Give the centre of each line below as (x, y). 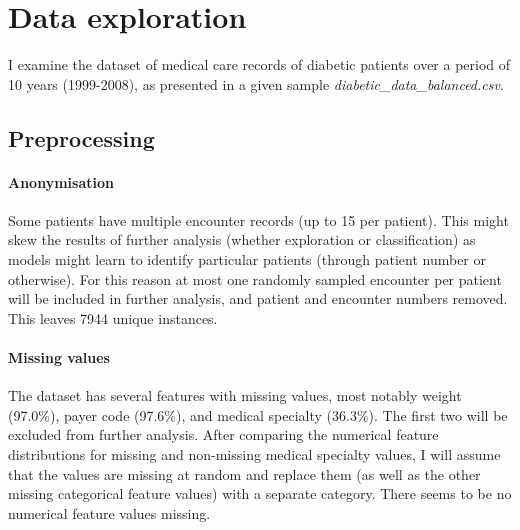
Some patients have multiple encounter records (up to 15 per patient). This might (258, 219)
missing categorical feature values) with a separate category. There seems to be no (260, 493)
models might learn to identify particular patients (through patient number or (247, 259)
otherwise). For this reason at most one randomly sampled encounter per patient (255, 278)
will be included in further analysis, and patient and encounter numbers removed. (258, 298)
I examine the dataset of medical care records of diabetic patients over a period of (259, 64)
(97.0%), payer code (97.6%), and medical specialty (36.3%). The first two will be (258, 414)
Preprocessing (81, 137)
